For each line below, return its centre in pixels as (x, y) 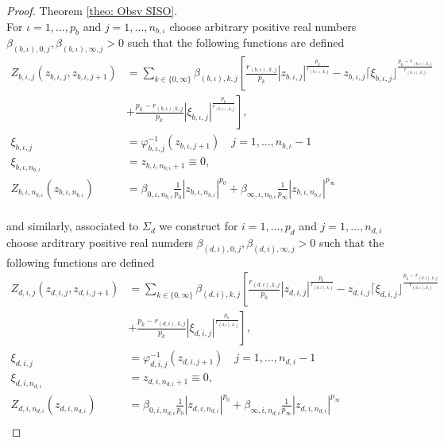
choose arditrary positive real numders (100, 242)
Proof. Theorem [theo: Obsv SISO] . (92, 10)
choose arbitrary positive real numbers (263, 26)
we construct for (199, 226)
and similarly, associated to (73, 226)
